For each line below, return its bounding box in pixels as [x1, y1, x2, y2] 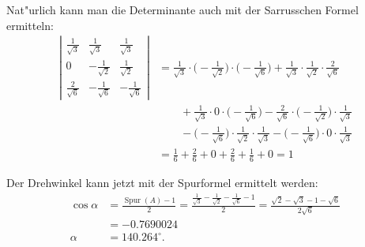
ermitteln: [6, 17, 54, 33]
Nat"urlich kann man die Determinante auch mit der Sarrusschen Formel [6, 2, 359, 17]
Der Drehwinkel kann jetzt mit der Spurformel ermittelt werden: [6, 174, 318, 191]
